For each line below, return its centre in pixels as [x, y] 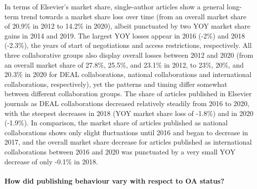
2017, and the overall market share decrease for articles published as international [128, 142]
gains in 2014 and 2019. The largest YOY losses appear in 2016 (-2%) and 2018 [125, 35]
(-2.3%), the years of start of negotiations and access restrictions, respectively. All [128, 45]
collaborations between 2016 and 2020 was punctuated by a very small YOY [120, 151]
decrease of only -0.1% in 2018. [51, 161]
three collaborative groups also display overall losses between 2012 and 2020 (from [129, 55]
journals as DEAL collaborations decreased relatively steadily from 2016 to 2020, [127, 103]
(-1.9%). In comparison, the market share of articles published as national [116, 123]
